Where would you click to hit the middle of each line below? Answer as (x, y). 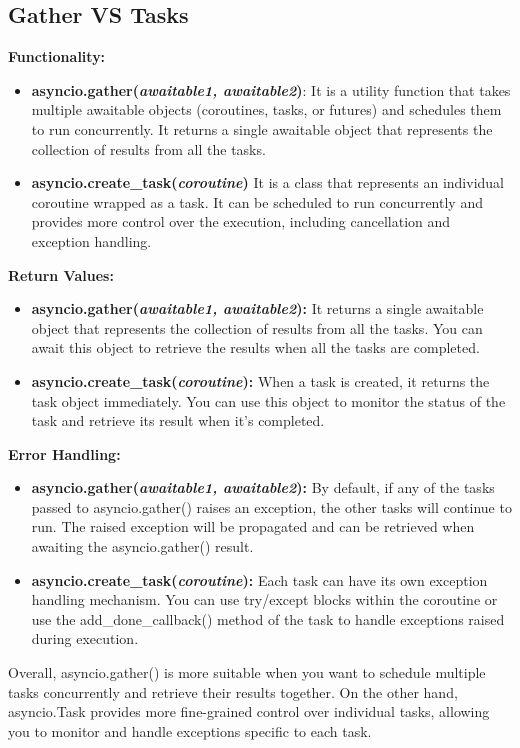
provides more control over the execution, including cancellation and (241, 221)
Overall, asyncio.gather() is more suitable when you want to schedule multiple (247, 672)
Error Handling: (64, 453)
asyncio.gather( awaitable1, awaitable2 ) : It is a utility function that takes (271, 89)
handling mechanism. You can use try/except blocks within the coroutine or (264, 599)
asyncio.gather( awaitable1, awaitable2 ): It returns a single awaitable (257, 308)
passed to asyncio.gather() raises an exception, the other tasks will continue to (271, 506)
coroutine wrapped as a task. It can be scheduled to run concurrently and (257, 201)
